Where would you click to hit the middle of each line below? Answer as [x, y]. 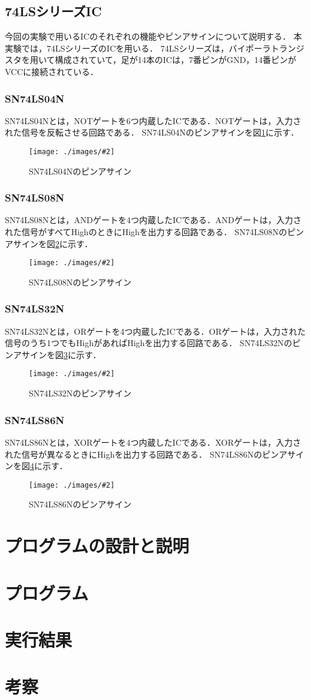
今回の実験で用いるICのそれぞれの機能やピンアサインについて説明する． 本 [154, 36]
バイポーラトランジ [267, 48]
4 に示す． [49, 466]
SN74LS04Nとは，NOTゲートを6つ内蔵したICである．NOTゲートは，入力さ [153, 120]
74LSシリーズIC [53, 11]
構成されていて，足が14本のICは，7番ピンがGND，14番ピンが [176, 60]
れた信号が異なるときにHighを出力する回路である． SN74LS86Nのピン [142, 454]
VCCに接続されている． [52, 71]
